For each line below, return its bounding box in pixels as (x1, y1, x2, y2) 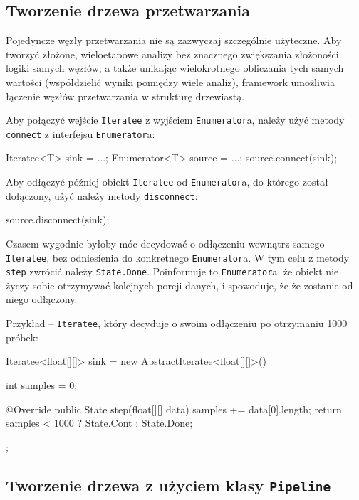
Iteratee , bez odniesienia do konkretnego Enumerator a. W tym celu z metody (6, 250, 350, 265)
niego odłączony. (6, 292, 78, 307)
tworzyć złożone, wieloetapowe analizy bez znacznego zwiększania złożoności (6, 46, 339, 61)
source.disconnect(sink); (6, 212, 110, 227)
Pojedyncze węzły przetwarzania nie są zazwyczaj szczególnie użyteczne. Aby (6, 33, 342, 48)
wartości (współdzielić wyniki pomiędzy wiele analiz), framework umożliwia (6, 74, 335, 89)
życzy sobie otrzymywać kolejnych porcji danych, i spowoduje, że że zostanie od (6, 277, 353, 292)
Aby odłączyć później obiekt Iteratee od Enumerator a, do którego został (6, 174, 328, 189)
